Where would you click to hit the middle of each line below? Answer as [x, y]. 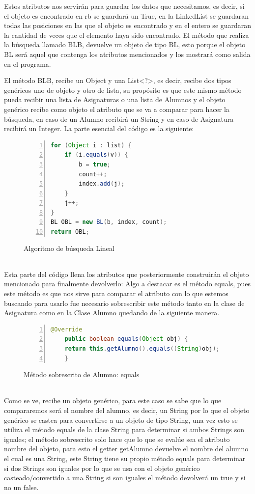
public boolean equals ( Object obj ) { [126, 339]
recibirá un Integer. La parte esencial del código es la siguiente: [99, 128]
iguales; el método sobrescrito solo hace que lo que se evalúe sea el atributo [117, 439]
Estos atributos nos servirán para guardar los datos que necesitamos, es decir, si [124, 6]
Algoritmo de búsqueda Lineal [69, 248]
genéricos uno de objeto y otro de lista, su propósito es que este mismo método [123, 90]
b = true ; [95, 164]
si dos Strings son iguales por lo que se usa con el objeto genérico [102, 468]
